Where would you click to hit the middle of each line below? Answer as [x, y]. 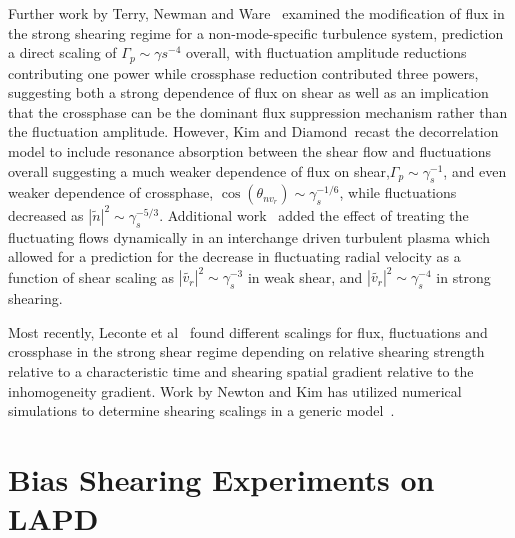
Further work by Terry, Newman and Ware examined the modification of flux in [256, 13]
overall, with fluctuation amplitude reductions [326, 52]
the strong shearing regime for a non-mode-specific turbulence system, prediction [256, 32]
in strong [463, 276]
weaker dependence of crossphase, [111, 192]
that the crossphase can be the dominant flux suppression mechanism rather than [258, 111]
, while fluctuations [398, 192]
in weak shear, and [305, 276]
